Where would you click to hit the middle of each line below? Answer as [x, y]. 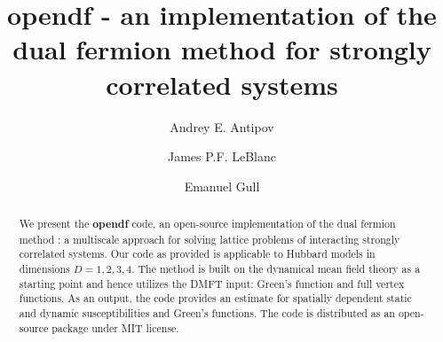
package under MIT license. [115, 327]
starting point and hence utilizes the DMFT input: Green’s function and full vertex [212, 283]
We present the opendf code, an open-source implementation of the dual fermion [207, 224]
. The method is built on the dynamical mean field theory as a [276, 269]
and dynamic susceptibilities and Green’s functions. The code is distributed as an [207, 313]
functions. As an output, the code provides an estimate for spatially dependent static [215, 298]
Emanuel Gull [222, 186]
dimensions [44, 269]
